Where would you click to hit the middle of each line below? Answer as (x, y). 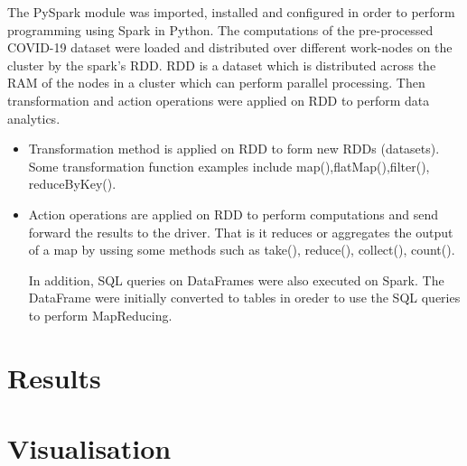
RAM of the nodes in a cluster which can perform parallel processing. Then (216, 83)
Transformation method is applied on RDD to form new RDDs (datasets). (234, 149)
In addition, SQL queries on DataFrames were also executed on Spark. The (236, 280)
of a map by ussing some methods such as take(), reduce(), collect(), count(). (242, 250)
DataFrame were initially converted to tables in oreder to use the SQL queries (244, 298)
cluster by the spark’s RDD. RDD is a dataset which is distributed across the (222, 65)
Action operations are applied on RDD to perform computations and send (233, 214)
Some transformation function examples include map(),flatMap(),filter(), (229, 166)
